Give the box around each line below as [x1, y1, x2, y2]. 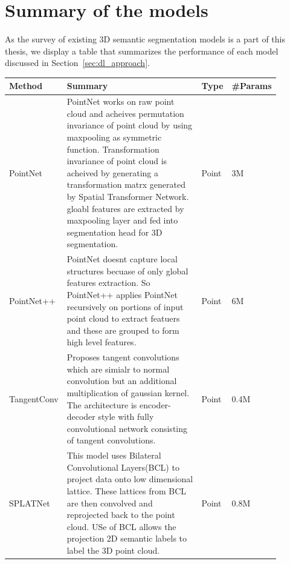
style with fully [98, 410, 154, 423]
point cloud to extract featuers [66, 312, 180, 325]
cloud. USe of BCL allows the [66, 520, 176, 532]
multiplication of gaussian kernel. [66, 387, 190, 399]
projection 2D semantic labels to [66, 532, 187, 545]
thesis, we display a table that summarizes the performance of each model [5, 44, 279, 57]
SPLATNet [9, 496, 50, 509]
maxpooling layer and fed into [66, 214, 178, 227]
